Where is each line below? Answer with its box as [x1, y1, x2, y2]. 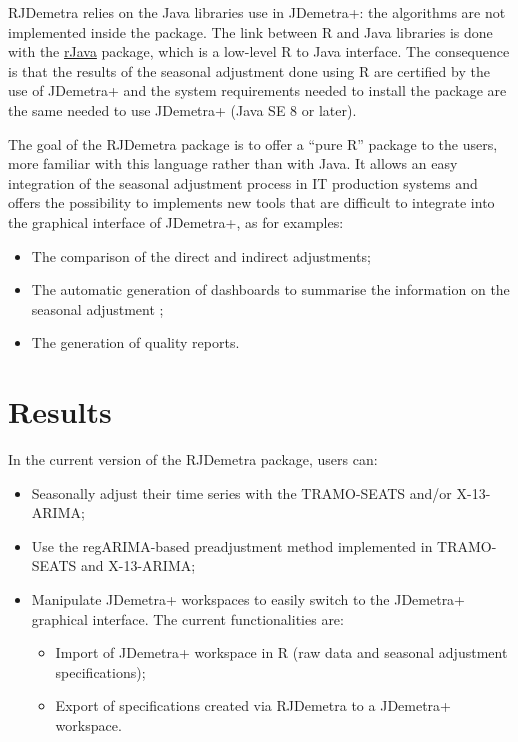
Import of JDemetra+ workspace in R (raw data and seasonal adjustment [55, 642, 508, 663]
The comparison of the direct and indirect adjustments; [31, 245, 371, 266]
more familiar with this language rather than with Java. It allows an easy [8, 153, 458, 174]
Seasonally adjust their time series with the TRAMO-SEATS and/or [31, 482, 452, 503]
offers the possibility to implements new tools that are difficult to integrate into [8, 192, 495, 213]
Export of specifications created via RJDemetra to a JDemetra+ [55, 695, 451, 716]
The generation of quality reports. [31, 332, 240, 353]
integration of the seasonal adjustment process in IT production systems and [8, 172, 478, 193]
